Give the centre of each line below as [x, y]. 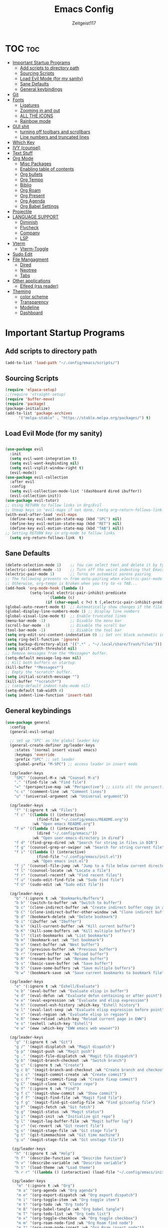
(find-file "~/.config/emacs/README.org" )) [82, 819]
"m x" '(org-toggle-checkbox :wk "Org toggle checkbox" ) [77, 1218]
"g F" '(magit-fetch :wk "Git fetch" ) [54, 1107]
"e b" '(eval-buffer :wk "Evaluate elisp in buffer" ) [71, 991]
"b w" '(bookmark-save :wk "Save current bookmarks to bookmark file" [89, 973]
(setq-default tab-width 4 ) [34, 691]
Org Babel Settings [39, 206]
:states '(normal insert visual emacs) [56, 750]
